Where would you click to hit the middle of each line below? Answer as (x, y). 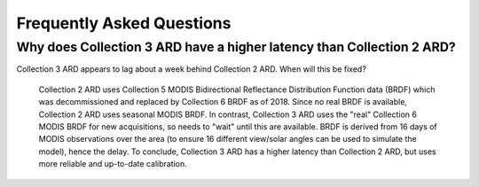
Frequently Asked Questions (124, 23)
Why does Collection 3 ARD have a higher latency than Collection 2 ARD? (236, 47)
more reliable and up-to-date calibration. (113, 164)
